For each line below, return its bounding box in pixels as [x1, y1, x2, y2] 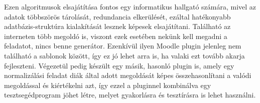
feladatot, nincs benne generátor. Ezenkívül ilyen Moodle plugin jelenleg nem [4, 40, 241, 51]
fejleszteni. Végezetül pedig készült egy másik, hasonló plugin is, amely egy [4, 60, 234, 70]
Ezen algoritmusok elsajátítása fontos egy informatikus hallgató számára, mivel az [4, 1, 256, 11]
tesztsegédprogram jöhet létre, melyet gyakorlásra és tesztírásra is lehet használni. [4, 89, 256, 100]
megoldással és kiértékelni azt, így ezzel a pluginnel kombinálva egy [4, 79, 211, 90]
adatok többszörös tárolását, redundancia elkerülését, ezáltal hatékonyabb [4, 11, 231, 21]
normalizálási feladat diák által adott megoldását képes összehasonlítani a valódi [4, 70, 251, 80]
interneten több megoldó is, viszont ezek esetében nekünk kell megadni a [4, 30, 227, 41]
